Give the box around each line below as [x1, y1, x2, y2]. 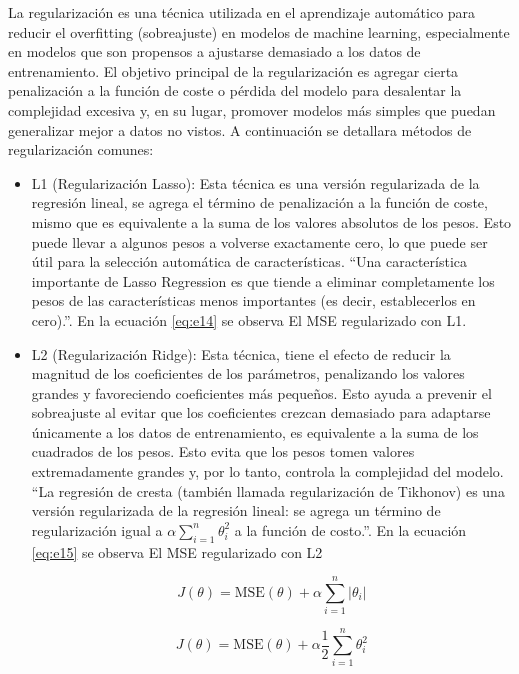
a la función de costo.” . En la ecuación [234, 519, 467, 540]
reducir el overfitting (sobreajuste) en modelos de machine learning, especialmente [8, 21, 510, 42]
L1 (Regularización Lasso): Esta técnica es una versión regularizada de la [31, 172, 480, 193]
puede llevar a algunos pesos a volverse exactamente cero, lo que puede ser [31, 231, 488, 252]
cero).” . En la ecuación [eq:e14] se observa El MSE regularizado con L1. [31, 309, 467, 330]
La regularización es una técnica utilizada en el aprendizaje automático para [8, 2, 476, 22]
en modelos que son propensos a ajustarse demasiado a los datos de [8, 41, 421, 62]
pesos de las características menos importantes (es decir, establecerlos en [31, 290, 476, 311]
